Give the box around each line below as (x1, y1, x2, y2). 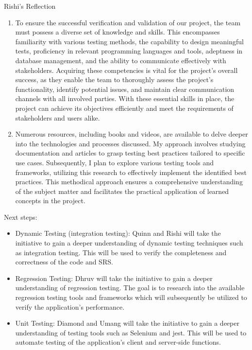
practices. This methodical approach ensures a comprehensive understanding (15, 176, 243, 187)
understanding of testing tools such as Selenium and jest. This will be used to (15, 327, 247, 337)
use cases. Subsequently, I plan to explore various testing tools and (15, 157, 214, 167)
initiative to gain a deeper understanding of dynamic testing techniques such (15, 238, 243, 248)
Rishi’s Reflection (4, 1, 56, 11)
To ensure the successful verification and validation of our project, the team (15, 17, 241, 27)
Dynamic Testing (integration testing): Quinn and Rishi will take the (15, 228, 221, 238)
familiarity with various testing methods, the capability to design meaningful (15, 36, 244, 46)
